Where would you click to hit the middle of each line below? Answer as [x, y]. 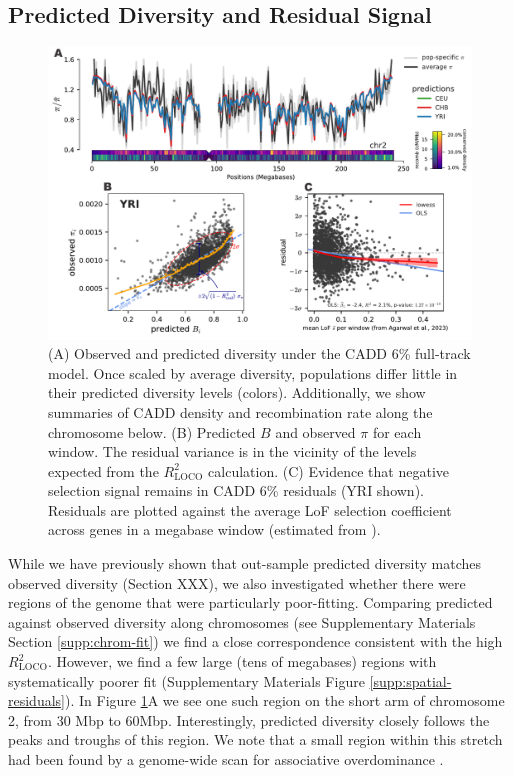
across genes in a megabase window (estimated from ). [214, 529]
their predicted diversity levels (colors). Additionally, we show [237, 392]
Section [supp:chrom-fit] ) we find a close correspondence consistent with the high [255, 641]
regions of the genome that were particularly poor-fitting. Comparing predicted [250, 602]
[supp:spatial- [410, 680]
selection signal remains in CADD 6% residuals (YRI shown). [236, 490]
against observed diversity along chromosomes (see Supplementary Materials [242, 621]
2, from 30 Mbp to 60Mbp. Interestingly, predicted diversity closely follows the [249, 719]
